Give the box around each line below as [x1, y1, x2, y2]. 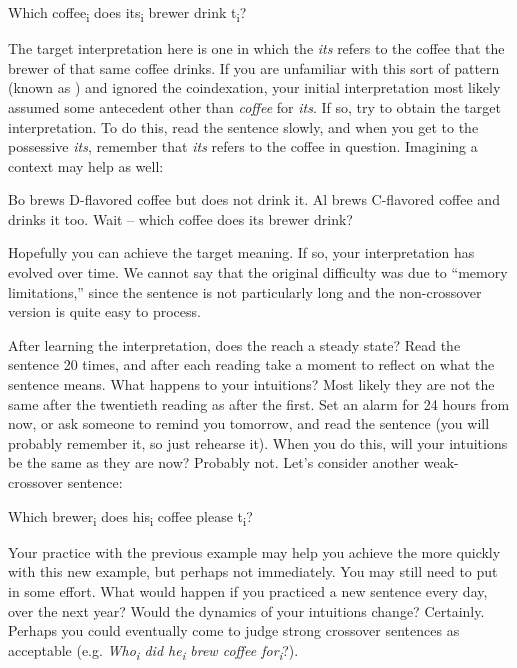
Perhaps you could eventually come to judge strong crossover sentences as [8, 620, 460, 641]
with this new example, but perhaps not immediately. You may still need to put [8, 561, 498, 582]
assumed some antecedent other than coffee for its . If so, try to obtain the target [8, 96, 501, 117]
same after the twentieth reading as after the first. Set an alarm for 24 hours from [8, 393, 510, 414]
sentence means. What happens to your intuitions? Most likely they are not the [8, 374, 495, 395]
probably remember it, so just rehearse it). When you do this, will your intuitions [8, 432, 508, 453]
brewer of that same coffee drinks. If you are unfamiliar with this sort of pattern [8, 57, 500, 78]
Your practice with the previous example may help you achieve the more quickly [8, 541, 501, 562]
